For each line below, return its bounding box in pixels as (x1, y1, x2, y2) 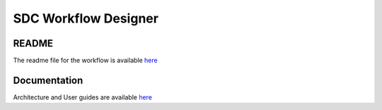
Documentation (13, 74, 83, 86)
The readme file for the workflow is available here (13, 56, 158, 65)
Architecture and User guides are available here (13, 92, 152, 102)
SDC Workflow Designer (13, 11, 159, 26)
